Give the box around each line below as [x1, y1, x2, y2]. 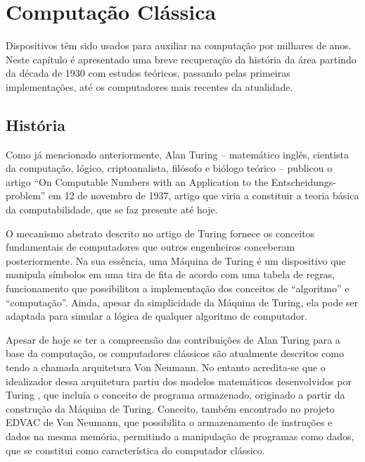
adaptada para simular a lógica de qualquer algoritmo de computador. [6, 308, 308, 323]
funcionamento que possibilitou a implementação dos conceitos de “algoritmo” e [6, 281, 350, 296]
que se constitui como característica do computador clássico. [6, 442, 265, 457]
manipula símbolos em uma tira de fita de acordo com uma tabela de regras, [6, 267, 335, 282]
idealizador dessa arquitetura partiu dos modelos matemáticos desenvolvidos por [6, 373, 352, 388]
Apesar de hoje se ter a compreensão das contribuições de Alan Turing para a [6, 332, 340, 346]
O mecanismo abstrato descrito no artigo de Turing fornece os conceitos [6, 225, 315, 240]
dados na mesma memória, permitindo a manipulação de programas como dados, [6, 428, 354, 443]
